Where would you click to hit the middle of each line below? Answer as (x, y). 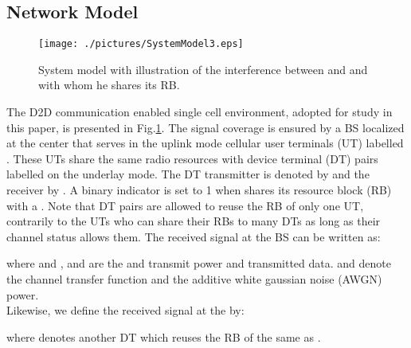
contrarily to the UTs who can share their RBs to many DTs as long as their (194, 221)
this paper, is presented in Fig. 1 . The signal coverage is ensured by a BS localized (205, 127)
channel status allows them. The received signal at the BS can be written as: (194, 236)
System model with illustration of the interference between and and (203, 69)
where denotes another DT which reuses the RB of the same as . (164, 336)
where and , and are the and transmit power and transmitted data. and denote (199, 263)
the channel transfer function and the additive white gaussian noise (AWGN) (194, 278)
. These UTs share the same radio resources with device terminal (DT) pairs (192, 158)
